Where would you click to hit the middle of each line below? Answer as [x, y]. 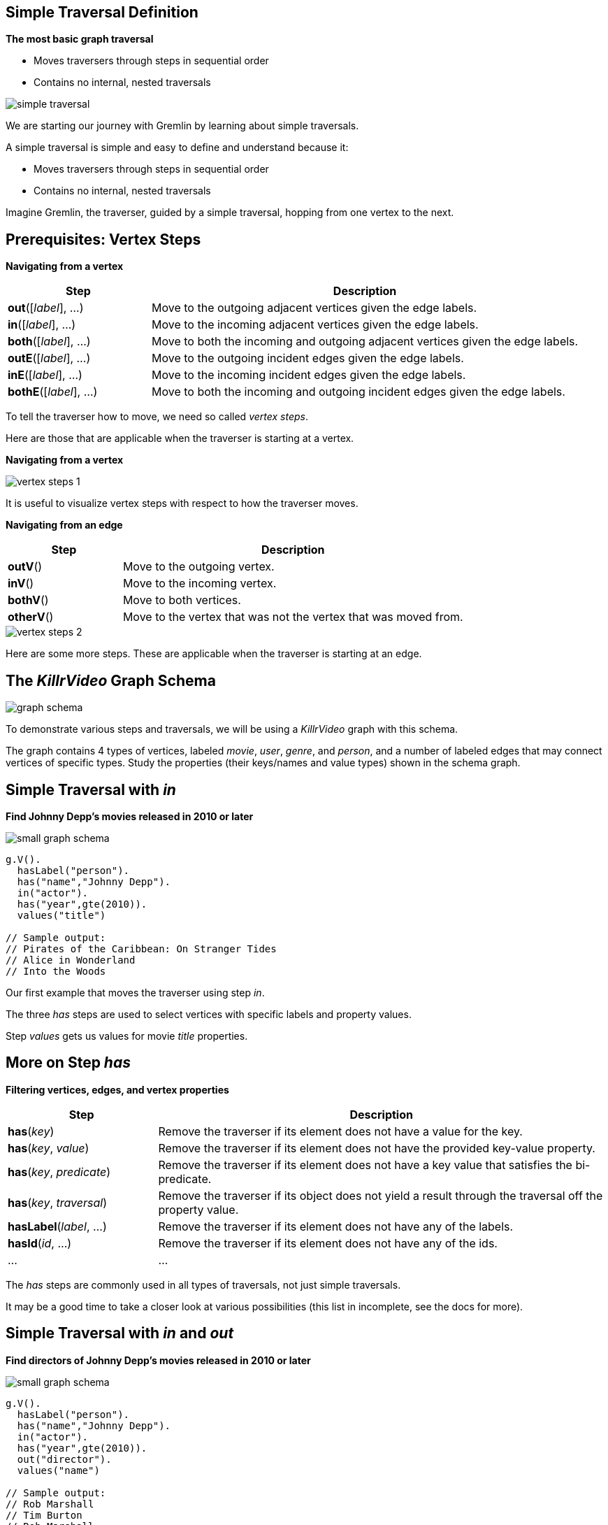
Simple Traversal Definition [102, 12]
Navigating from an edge [64, 525]
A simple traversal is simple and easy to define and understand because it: [177, 148]
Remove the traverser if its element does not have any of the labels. [336, 1226]
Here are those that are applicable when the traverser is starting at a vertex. [180, 438]
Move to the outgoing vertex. [198, 567]
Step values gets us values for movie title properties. [127, 1036]
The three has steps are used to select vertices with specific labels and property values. [209, 1014]
